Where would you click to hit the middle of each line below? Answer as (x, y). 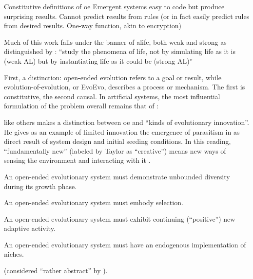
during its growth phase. (40, 186)
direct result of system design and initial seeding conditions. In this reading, (117, 141)
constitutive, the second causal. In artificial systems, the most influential (112, 96)
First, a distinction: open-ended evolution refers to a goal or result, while (113, 77)
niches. (14, 254)
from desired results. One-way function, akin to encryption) (93, 26)
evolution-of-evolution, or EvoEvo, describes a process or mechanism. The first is (125, 87)
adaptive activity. (30, 228)
